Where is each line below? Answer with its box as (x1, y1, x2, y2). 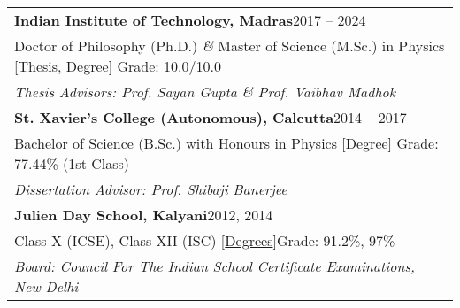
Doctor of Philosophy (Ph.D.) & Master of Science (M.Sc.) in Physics (14, 35, 445, 56)
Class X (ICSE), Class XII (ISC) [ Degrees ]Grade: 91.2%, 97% (14, 230, 395, 250)
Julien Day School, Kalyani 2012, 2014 (14, 204, 273, 225)
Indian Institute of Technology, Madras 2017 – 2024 (14, 10, 366, 30)
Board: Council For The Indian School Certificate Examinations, (14, 256, 415, 276)
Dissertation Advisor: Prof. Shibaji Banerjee (14, 179, 287, 199)
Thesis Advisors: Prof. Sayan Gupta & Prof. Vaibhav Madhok (14, 81, 396, 102)
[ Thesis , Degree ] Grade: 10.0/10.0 (14, 56, 221, 76)
